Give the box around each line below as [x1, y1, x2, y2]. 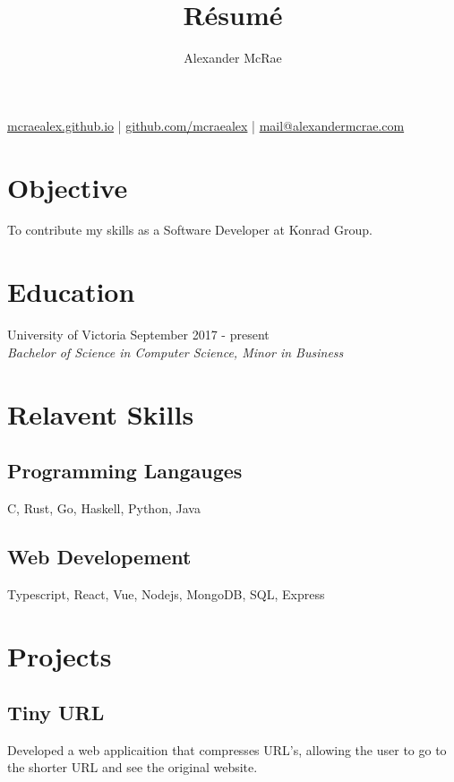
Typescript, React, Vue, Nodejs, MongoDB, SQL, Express [7, 584, 325, 603]
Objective [7, 168, 128, 205]
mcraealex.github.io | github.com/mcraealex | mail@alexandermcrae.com [7, 116, 405, 134]
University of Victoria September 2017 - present [7, 325, 270, 344]
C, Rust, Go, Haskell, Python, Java [7, 498, 201, 517]
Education [7, 273, 135, 310]
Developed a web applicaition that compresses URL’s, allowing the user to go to [7, 740, 447, 759]
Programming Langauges [7, 457, 243, 485]
